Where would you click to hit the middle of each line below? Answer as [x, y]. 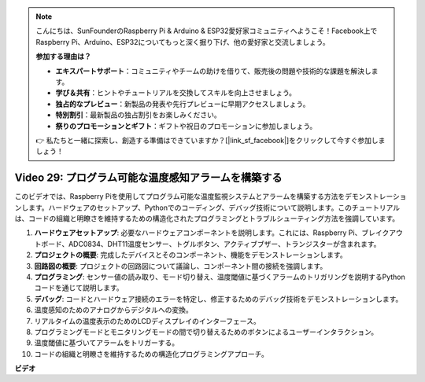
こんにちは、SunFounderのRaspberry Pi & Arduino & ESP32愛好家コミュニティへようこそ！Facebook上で [207, 31]
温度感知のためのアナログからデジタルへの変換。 [113, 310]
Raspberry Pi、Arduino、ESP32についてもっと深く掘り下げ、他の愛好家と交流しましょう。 [183, 42]
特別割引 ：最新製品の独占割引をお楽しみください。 [138, 115]
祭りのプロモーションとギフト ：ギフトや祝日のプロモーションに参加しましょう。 [186, 126]
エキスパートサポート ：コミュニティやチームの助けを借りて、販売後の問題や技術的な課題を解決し [213, 71]
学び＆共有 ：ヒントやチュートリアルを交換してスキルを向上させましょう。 [176, 93]
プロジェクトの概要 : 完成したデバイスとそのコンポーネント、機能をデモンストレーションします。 [190, 255]
